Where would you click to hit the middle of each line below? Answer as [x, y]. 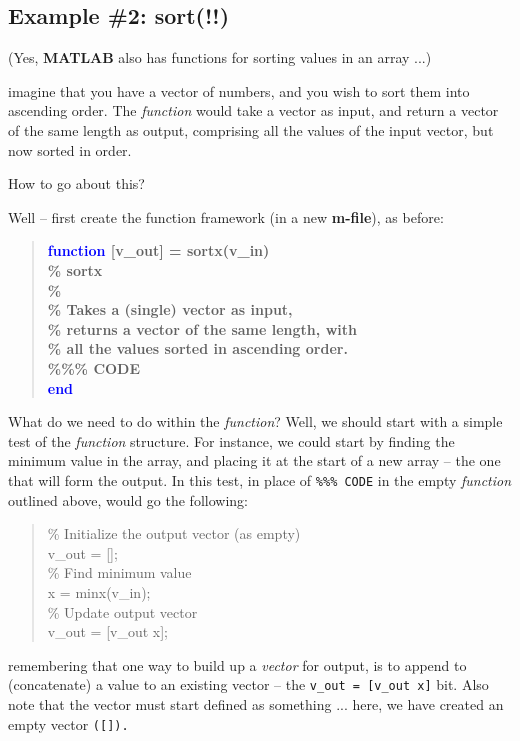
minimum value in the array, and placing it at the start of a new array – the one [254, 460]
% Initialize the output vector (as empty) [174, 533]
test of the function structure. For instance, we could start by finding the [231, 440]
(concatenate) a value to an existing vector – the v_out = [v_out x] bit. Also [248, 684]
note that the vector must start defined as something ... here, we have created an [256, 703]
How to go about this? [76, 183]
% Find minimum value [119, 572]
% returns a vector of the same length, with [202, 328]
